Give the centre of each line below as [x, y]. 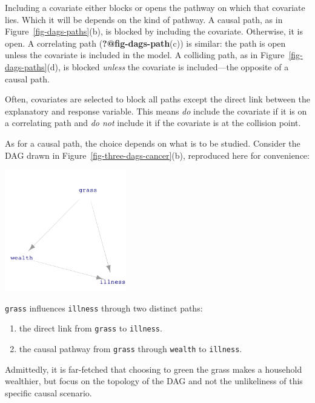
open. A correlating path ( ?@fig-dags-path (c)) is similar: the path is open [145, 43]
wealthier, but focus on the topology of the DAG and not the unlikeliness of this [154, 381]
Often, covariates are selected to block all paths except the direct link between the [157, 99]
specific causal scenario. [48, 392]
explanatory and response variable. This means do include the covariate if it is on [156, 111]
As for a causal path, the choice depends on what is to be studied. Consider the [153, 143]
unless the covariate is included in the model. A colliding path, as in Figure [145, 55]
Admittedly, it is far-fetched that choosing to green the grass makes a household [154, 369]
